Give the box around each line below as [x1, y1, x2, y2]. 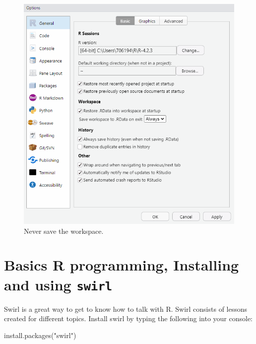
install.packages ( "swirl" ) [4, 330, 76, 340]
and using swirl [4, 274, 113, 294]
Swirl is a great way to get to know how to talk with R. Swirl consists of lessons [4, 303, 248, 314]
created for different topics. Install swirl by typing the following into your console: [4, 313, 253, 324]
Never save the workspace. [24, 225, 104, 236]
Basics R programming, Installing [4, 255, 239, 275]
